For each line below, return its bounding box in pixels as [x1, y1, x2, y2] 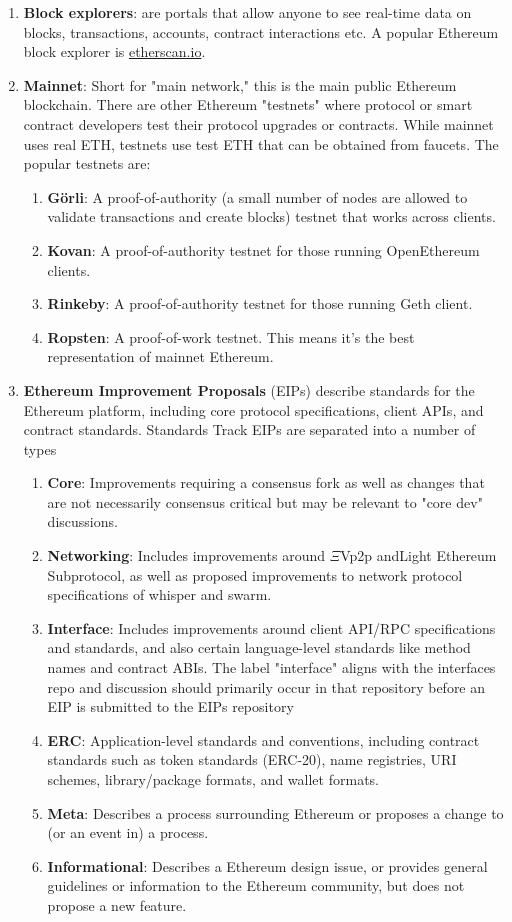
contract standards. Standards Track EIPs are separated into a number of [23, 419, 476, 440]
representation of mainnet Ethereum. [47, 346, 274, 367]
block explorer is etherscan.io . [23, 41, 206, 62]
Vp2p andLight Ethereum [340, 545, 497, 566]
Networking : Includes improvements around [47, 545, 326, 566]
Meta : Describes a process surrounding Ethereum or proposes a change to [47, 802, 504, 823]
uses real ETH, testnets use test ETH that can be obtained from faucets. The [23, 133, 499, 154]
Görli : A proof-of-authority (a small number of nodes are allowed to [47, 186, 468, 207]
